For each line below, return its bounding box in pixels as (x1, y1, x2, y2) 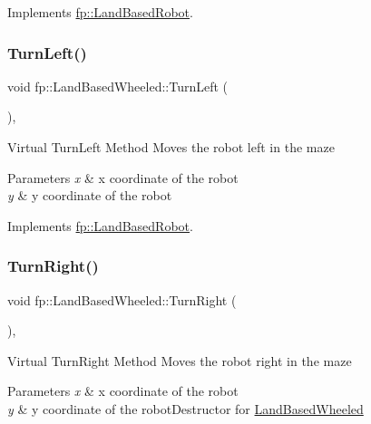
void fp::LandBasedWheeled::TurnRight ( (7, 290, 237, 309)
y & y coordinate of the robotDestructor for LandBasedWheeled (7, 399, 364, 418)
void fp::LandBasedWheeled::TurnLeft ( (7, 76, 229, 95)
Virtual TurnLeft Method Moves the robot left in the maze (7, 138, 335, 156)
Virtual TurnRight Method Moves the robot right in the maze (7, 351, 352, 370)
